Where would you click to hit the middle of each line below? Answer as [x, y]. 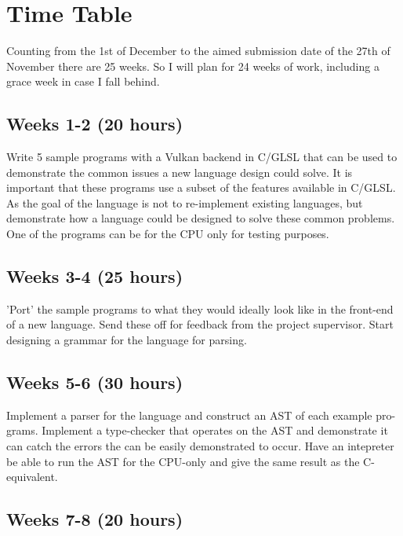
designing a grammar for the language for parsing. [127, 340]
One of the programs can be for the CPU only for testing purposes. [168, 234]
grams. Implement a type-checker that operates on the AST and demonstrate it [197, 430]
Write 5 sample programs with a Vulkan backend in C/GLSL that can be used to [202, 157]
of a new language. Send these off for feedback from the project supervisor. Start [200, 324]
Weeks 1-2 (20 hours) [95, 124]
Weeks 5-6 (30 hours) [95, 382]
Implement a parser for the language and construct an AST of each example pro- [201, 415]
